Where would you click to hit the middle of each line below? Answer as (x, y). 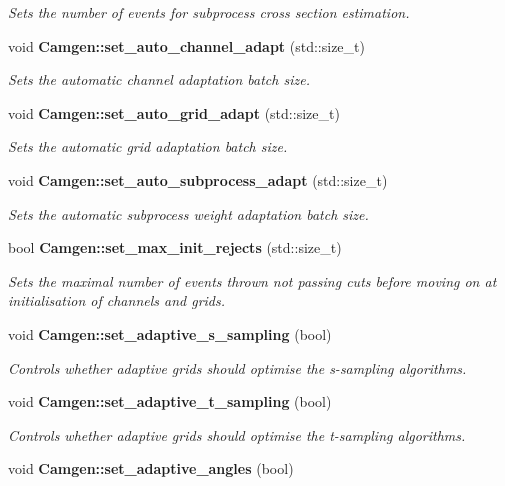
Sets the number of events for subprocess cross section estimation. (209, 12)
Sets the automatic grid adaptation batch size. (148, 146)
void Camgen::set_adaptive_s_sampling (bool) (170, 333)
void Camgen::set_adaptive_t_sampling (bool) (170, 401)
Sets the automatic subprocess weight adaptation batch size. (188, 213)
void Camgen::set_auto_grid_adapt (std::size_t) (174, 112)
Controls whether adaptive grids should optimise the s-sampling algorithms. (237, 367)
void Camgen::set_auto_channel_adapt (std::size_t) (186, 45)
